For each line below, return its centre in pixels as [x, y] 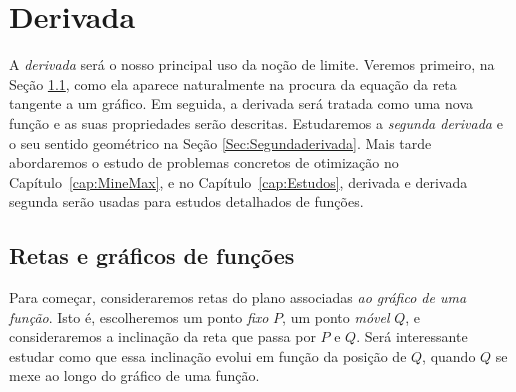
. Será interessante [412, 336]
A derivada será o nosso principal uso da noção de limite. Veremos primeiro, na [252, 64]
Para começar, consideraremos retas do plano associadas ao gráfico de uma [238, 297]
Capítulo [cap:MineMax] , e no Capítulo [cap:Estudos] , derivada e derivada [238, 181]
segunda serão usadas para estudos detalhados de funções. [186, 201]
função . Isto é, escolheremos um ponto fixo [139, 316]
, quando [449, 355]
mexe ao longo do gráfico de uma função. [134, 375]
